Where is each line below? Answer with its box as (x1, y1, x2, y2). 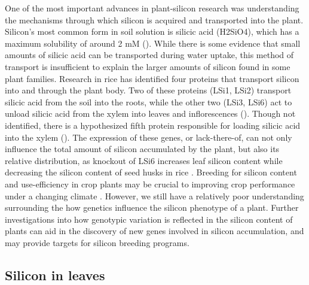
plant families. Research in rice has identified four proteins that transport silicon (5, 72, 299, 84)
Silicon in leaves (5, 265, 105, 284)
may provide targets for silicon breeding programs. (5, 236, 189, 248)
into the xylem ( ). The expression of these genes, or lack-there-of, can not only (5, 131, 292, 143)
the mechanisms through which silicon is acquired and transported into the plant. (5, 13, 304, 26)
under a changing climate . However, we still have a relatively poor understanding (5, 189, 304, 202)
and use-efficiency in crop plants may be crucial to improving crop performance (5, 177, 295, 190)
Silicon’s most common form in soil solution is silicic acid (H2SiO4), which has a (5, 25, 299, 38)
